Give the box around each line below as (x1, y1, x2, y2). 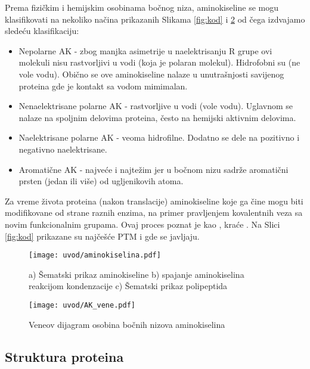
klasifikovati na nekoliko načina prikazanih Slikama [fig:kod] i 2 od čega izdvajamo (5, 13, 305, 25)
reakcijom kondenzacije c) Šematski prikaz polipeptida (29, 280, 228, 292)
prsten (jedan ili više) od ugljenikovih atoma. (18, 175, 184, 187)
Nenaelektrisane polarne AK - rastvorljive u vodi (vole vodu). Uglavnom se (18, 100, 293, 112)
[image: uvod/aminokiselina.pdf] (29, 251, 161, 260)
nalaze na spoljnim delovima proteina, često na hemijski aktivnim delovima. (18, 111, 296, 123)
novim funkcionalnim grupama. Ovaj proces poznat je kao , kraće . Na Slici (5, 218, 280, 230)
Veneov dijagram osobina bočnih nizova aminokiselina (29, 318, 225, 330)
